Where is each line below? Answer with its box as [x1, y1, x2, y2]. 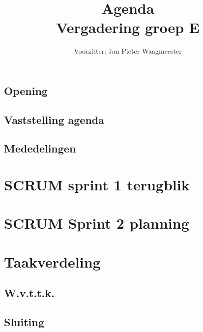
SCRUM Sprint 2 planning [4, 213, 189, 233]
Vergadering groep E [56, 17, 200, 37]
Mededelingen [4, 141, 76, 156]
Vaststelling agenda [4, 112, 104, 127]
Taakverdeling [4, 251, 101, 272]
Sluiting [4, 314, 44, 330]
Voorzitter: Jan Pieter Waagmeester [74, 46, 182, 56]
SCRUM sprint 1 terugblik [4, 175, 190, 195]
